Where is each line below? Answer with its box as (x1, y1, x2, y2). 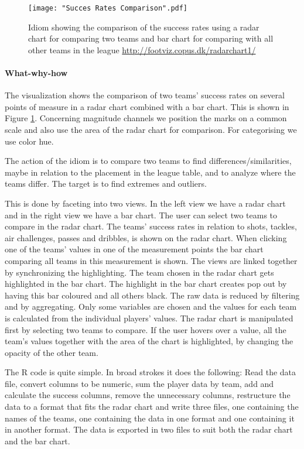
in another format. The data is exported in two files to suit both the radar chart (5, 423, 293, 436)
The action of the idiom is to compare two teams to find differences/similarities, (5, 155, 292, 167)
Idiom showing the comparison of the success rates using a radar (28, 20, 259, 33)
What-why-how (5, 67, 68, 79)
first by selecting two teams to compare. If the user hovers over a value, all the (5, 323, 286, 335)
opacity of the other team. (5, 346, 98, 358)
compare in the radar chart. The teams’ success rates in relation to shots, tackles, (5, 220, 297, 232)
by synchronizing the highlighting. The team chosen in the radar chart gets (5, 266, 274, 278)
